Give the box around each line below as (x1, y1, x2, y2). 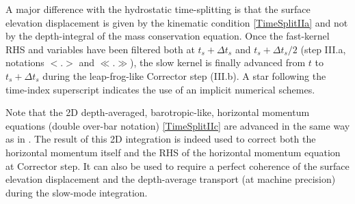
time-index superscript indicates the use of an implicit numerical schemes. (5, 82, 315, 96)
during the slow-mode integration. (5, 185, 148, 199)
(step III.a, (300, 42, 346, 56)
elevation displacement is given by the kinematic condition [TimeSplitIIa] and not (5, 15, 348, 29)
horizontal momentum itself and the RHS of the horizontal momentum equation (5, 145, 341, 159)
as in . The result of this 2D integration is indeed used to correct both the (5, 132, 316, 146)
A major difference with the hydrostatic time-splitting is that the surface (5, 2, 311, 16)
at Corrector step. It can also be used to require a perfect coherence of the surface (5, 158, 350, 173)
